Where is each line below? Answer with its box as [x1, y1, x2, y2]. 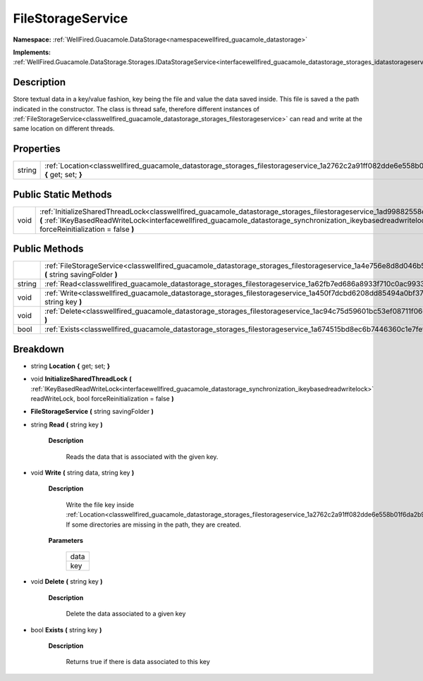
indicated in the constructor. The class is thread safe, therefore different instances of [13, 104, 260, 113]
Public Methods [13, 243, 84, 255]
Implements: [13, 48, 51, 56]
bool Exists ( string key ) [30, 625, 102, 634]
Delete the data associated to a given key [66, 610, 186, 618]
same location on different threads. [13, 124, 116, 133]
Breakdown [13, 343, 65, 355]
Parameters [48, 536, 84, 544]
